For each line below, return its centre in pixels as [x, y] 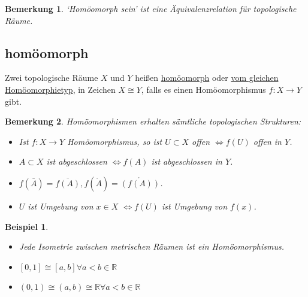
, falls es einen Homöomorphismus [203, 89]
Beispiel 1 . [27, 226]
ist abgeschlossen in [187, 161]
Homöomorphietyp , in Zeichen [60, 89]
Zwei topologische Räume [52, 78]
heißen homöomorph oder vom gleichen [207, 78]
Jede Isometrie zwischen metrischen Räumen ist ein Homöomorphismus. [151, 246]
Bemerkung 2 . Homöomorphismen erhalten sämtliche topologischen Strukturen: [153, 121]
